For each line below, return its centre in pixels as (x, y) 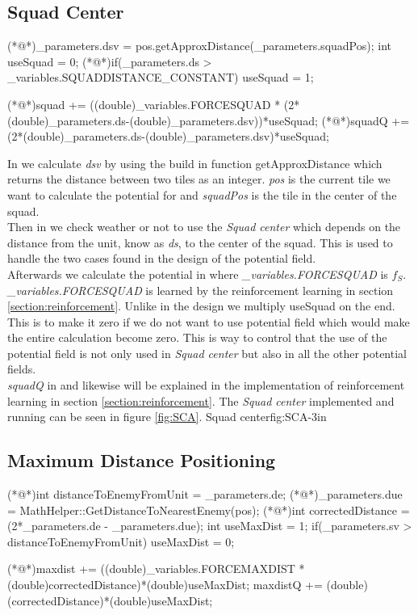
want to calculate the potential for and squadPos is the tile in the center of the (202, 194)
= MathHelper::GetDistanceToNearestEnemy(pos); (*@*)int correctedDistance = (209, 510)
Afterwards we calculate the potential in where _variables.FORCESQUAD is (198, 274)
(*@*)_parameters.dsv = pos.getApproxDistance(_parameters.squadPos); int (199, 46)
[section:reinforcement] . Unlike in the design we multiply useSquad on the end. (201, 306)
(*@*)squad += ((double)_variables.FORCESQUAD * (144, 104)
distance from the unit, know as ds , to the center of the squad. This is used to (200, 242)
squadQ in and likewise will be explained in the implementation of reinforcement (206, 385)
